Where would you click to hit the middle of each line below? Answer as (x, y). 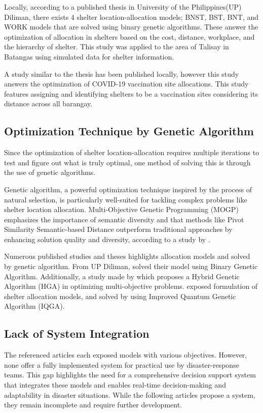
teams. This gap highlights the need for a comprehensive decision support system (130, 375)
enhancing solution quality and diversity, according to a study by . (107, 239)
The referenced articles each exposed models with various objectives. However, (126, 355)
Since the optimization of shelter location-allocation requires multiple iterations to (132, 152)
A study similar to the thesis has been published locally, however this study (122, 73)
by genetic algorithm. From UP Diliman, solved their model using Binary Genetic (131, 266)
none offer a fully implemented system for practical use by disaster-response (122, 364)
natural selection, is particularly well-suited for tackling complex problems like (126, 199)
